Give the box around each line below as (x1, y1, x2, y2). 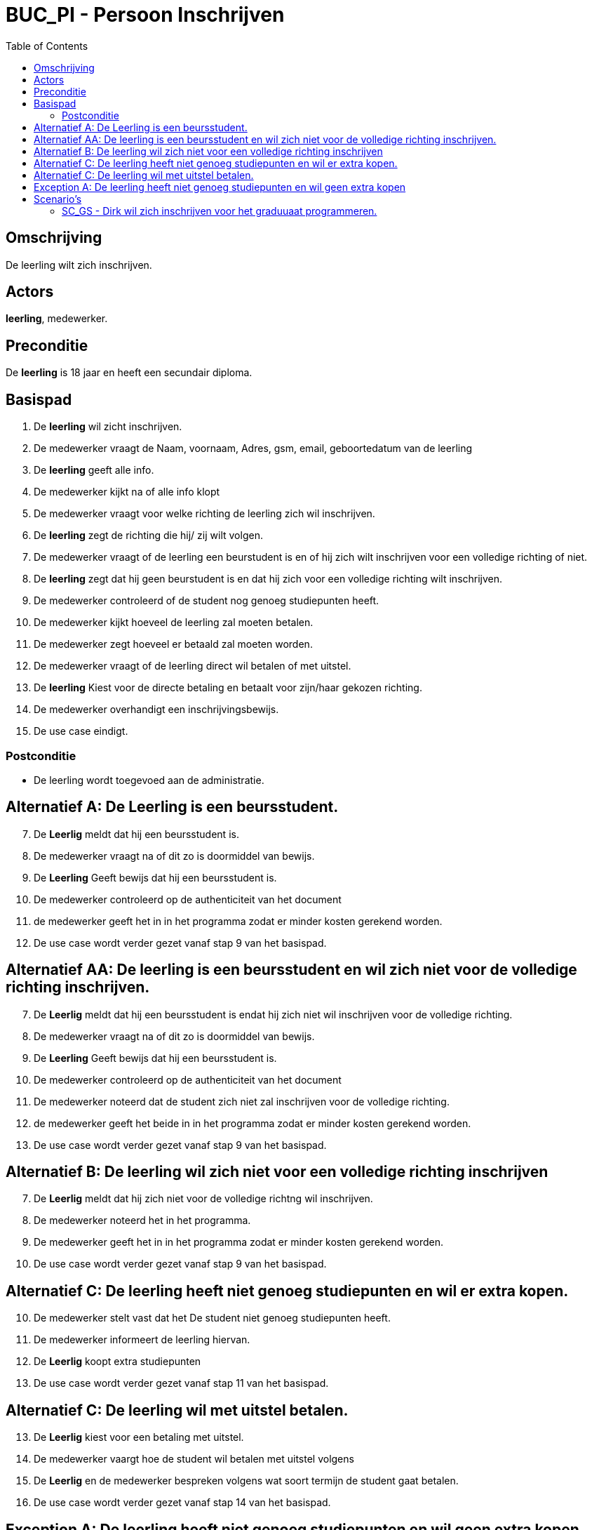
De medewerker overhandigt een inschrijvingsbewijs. (34, 703, 279, 716)
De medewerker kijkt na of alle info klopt (34, 486, 220, 498)
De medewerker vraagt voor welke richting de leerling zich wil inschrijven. (34, 507, 375, 520)
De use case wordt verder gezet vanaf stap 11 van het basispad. (34, 1377, 329, 1390)
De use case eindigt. (34, 725, 128, 738)
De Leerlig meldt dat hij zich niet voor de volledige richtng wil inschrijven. (34, 1192, 373, 1205)
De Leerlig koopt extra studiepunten (34, 1355, 201, 1368)
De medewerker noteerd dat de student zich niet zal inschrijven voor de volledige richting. (34, 1095, 450, 1107)
